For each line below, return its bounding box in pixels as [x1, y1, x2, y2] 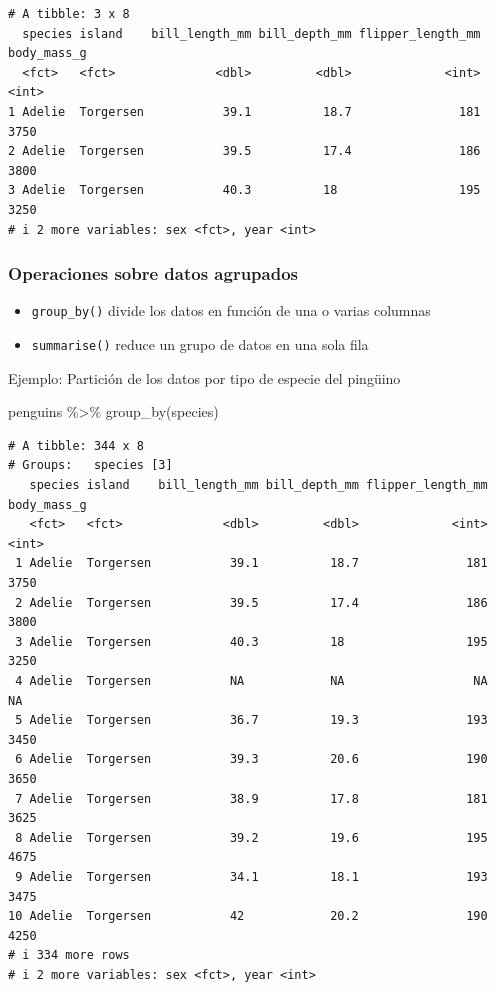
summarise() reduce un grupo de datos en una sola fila [31, 334, 369, 354]
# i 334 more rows [8, 948, 130, 963]
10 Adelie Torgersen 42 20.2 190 [8, 909, 488, 924]
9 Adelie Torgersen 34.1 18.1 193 [15, 869, 488, 884]
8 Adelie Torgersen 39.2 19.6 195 [15, 830, 488, 845]
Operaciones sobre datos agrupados [8, 261, 298, 286]
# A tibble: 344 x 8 [8, 438, 145, 453]
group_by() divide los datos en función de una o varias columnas [31, 300, 431, 321]
